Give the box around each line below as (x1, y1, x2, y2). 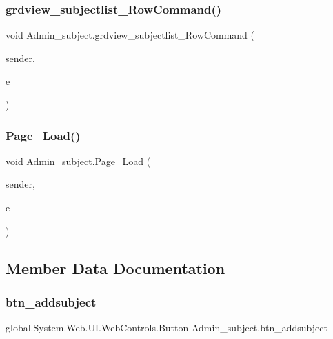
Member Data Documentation (6, 257, 225, 278)
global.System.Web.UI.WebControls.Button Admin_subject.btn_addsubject (6, 320, 327, 335)
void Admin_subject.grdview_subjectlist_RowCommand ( (6, 28, 254, 42)
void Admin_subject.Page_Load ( (6, 153, 151, 168)
